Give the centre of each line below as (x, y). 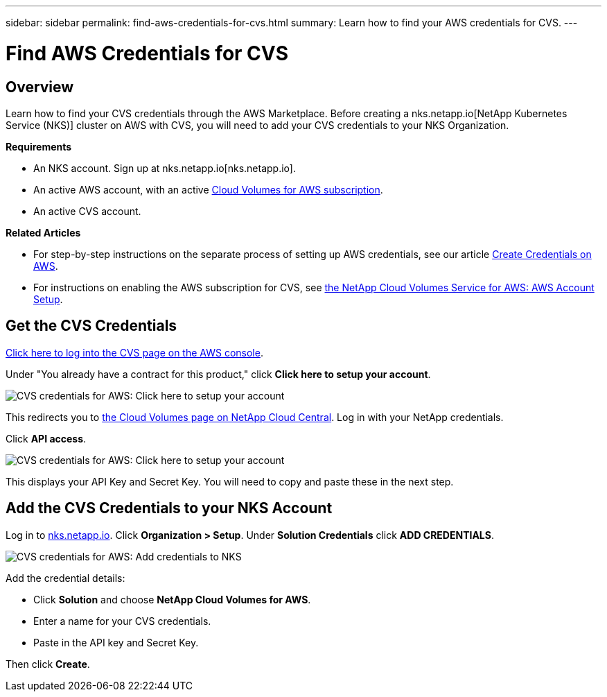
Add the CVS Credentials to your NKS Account (169, 508)
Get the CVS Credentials (91, 326)
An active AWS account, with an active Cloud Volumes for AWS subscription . (208, 189)
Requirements (39, 146)
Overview (40, 87)
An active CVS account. (87, 211)
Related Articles (43, 232)
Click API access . (46, 438)
